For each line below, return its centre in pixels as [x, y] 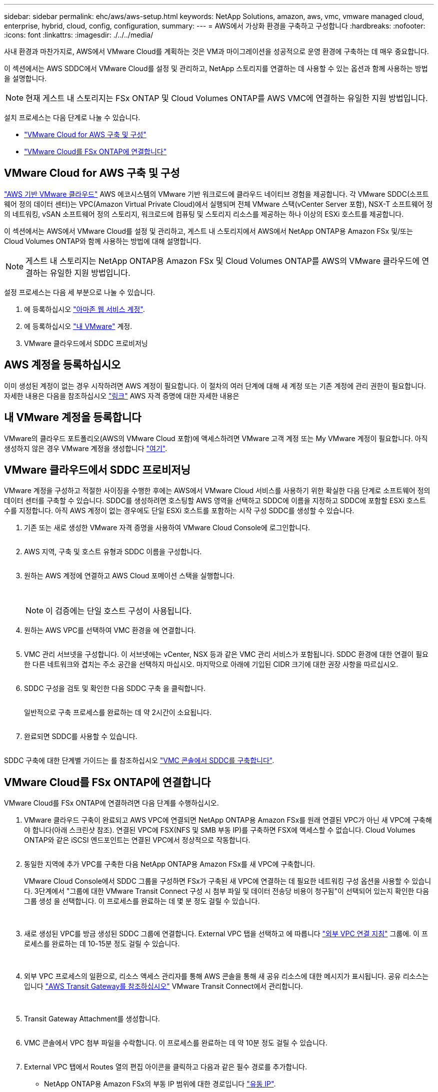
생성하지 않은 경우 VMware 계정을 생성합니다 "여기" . [86, 448]
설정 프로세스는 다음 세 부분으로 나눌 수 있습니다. [80, 292]
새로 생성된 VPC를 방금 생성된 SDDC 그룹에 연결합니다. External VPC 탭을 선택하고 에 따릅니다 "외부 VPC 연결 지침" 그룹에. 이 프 [226, 934]
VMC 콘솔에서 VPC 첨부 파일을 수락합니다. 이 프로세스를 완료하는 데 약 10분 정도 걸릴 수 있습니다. [176, 1043]
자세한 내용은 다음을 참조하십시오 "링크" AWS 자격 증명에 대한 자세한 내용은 [122, 396]
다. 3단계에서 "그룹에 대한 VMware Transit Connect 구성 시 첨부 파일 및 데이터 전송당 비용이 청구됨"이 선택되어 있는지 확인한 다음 [227, 891]
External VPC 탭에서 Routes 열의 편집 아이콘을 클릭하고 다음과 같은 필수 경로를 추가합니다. [165, 1067]
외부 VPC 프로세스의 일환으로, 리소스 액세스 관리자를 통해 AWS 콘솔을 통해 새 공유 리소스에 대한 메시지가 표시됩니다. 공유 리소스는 [226, 976]
